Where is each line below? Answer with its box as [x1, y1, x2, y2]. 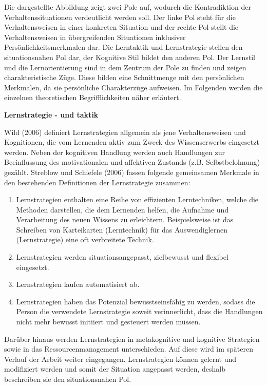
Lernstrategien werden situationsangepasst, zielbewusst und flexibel [16, 252, 228, 262]
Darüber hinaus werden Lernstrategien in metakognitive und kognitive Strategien [4, 333, 260, 344]
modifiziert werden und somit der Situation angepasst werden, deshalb [4, 363, 225, 374]
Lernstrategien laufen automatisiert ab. [16, 279, 140, 289]
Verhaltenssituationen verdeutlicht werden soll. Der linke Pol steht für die [4, 11, 236, 22]
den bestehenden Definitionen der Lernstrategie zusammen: [4, 177, 190, 187]
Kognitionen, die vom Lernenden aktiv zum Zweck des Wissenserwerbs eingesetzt [4, 137, 259, 147]
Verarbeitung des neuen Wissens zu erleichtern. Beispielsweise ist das [16, 214, 234, 225]
